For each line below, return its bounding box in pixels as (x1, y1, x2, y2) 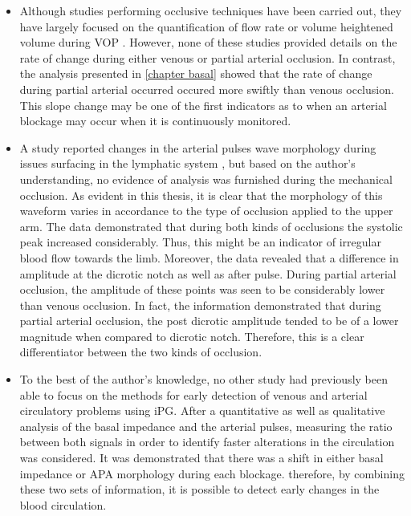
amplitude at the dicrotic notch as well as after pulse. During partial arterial (19, 265, 397, 282)
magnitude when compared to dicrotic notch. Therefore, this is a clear (19, 327, 364, 344)
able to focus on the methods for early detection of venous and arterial (19, 386, 368, 403)
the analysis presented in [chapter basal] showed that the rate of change (19, 65, 372, 82)
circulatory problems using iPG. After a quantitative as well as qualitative (19, 402, 385, 419)
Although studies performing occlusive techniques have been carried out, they (19, 2, 402, 18)
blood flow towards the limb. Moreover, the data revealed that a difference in (19, 249, 399, 266)
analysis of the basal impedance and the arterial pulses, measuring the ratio (19, 417, 393, 434)
